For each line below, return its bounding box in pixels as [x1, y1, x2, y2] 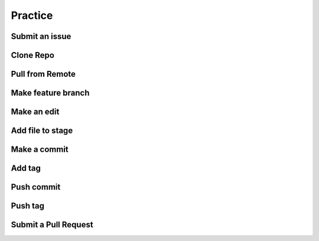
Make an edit [11, 107, 60, 117]
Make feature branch [11, 88, 90, 98]
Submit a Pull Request [11, 220, 94, 230]
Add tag [11, 163, 41, 174]
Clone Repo [11, 50, 54, 60]
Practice [11, 9, 53, 22]
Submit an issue [11, 31, 71, 41]
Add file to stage [11, 126, 73, 136]
